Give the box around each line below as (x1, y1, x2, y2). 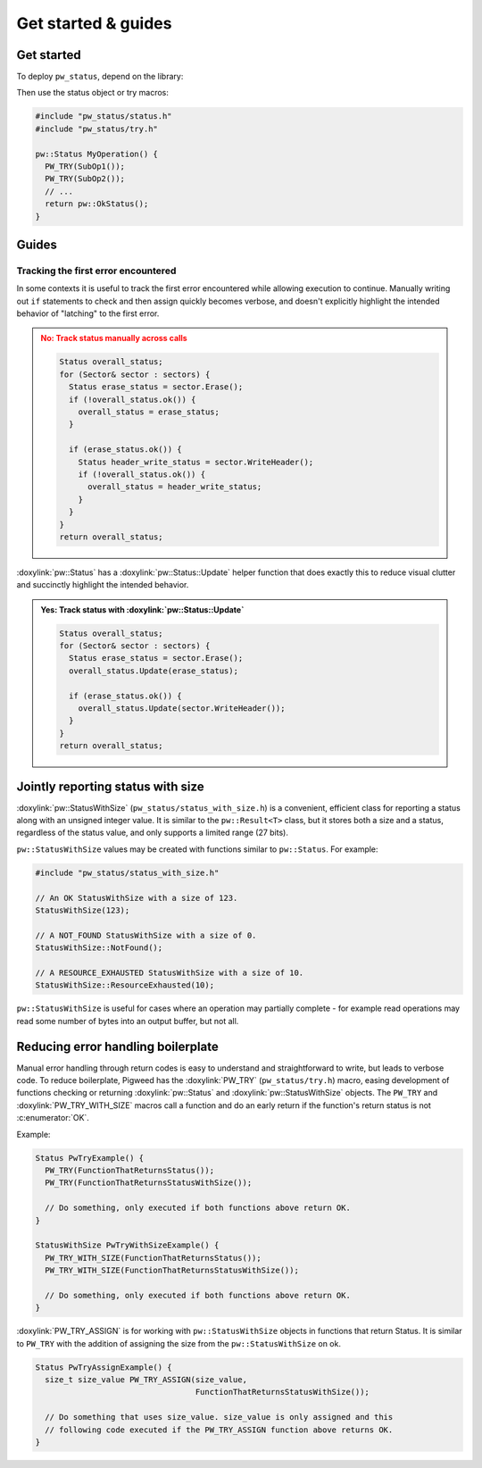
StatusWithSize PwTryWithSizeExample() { (35, 1240, 220, 1250)
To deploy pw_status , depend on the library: (16, 71, 184, 82)
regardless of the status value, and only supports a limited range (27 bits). (16, 827, 289, 838)
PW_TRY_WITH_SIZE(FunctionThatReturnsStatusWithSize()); (45, 1265, 299, 1276)
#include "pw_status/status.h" (35, 112, 173, 121)
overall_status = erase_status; (78, 407, 220, 417)
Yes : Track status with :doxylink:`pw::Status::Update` (40, 604, 245, 615)
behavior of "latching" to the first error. (16, 308, 160, 319)
